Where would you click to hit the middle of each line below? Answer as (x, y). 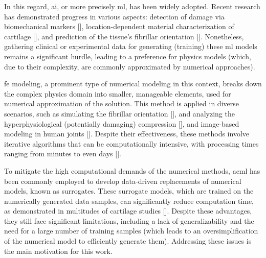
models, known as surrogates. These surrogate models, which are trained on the (129, 191)
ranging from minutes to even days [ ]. (63, 154)
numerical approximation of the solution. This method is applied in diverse (121, 103)
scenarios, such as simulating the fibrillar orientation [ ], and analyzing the (119, 113)
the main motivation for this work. (58, 251)
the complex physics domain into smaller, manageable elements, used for (118, 93)
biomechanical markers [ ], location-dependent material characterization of (119, 26)
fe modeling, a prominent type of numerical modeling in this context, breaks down (133, 84)
